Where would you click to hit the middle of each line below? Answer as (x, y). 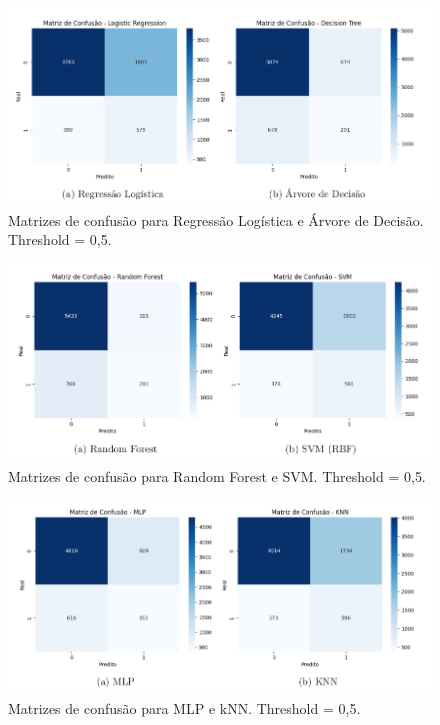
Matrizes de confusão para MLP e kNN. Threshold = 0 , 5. (184, 708)
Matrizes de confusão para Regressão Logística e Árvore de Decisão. (216, 219)
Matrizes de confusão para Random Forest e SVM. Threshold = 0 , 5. (217, 476)
